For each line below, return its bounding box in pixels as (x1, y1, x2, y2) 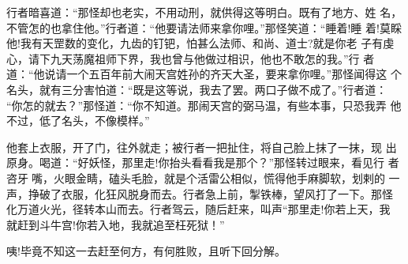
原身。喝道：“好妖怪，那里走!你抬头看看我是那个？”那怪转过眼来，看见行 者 (6, 154, 399, 171)
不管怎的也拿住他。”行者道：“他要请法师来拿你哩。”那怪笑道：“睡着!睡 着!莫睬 (6, 19, 402, 36)
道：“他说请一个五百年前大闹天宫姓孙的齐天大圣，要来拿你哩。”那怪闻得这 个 (6, 66, 402, 82)
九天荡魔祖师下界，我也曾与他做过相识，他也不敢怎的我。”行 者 (50, 50, 375, 66)
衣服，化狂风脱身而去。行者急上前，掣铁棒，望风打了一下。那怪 (61, 185, 393, 202)
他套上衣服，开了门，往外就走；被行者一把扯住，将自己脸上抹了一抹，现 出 (6, 138, 397, 155)
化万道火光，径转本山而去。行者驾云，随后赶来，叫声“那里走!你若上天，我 (6, 201, 391, 217)
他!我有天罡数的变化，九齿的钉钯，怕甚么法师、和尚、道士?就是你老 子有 (6, 35, 384, 51)
